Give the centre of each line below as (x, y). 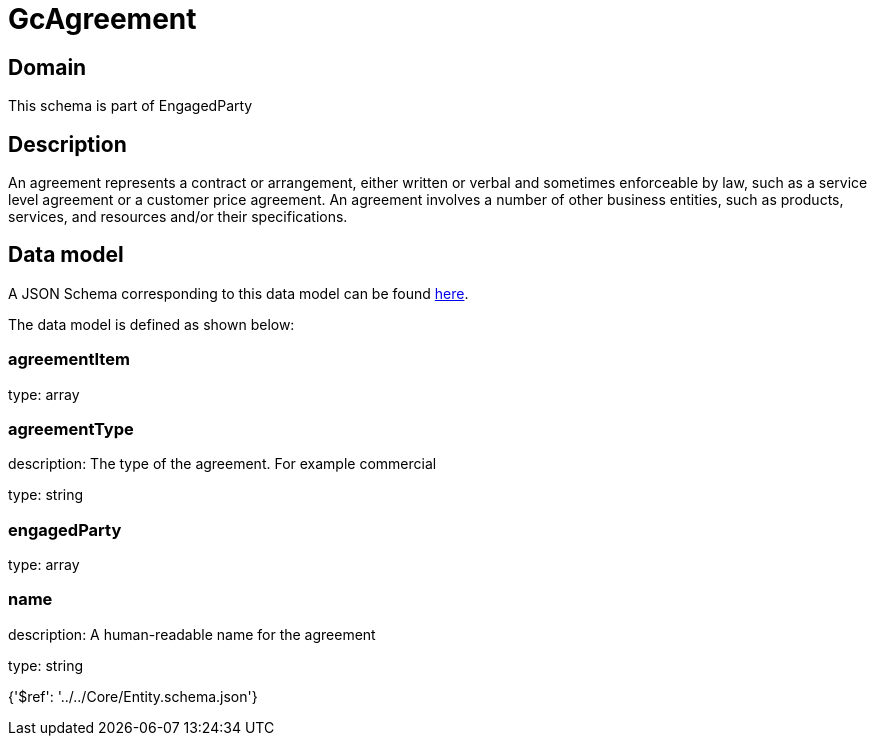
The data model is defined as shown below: (151, 324)
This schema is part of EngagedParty (130, 106)
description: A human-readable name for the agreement (192, 634)
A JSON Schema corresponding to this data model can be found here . (238, 293)
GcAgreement (102, 19)
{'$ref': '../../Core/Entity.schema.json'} (133, 696)
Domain (47, 67)
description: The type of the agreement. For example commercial (222, 464)
